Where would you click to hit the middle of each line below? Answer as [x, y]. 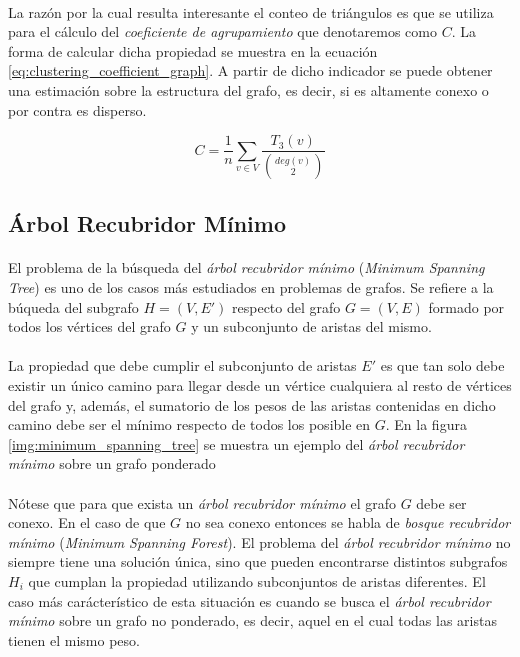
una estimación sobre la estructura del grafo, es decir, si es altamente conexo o [248, 89]
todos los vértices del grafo [89, 326]
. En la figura [426, 424]
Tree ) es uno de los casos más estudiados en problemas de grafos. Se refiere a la [251, 287]
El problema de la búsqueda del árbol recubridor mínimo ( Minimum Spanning [246, 267]
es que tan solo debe [442, 365]
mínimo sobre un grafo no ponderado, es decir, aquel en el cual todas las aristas [252, 620]
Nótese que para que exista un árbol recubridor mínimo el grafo [202, 502]
